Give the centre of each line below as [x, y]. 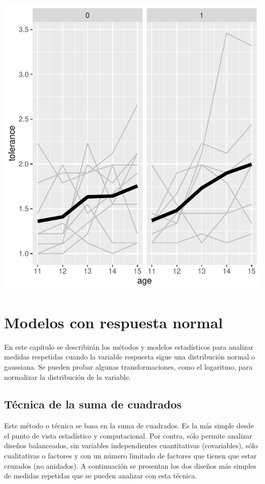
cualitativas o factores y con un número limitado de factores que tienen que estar [130, 456]
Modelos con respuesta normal [114, 322]
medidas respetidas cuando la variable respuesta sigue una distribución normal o [130, 357]
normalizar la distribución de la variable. [68, 377]
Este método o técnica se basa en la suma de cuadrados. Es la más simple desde [129, 426]
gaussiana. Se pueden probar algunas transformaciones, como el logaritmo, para [128, 366]
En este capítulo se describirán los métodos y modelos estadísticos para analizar [129, 346]
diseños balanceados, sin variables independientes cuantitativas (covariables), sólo [131, 445]
